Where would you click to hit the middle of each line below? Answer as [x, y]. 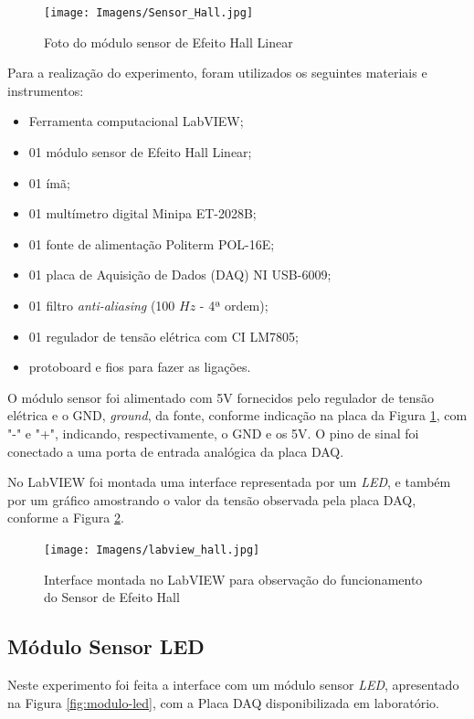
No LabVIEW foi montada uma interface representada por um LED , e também [229, 482]
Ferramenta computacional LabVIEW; [136, 121]
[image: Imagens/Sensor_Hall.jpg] [149, 13]
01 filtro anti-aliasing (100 [102, 305]
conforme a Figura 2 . [66, 518]
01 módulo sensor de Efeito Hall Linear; [140, 152]
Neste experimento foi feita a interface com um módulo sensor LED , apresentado [233, 684]
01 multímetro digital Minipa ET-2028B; [142, 213]
